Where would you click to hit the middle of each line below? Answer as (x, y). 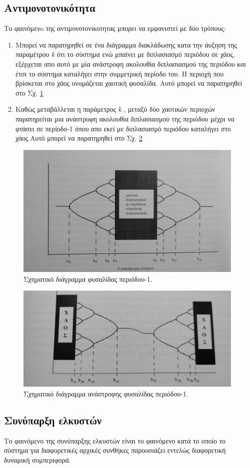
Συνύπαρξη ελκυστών (53, 420)
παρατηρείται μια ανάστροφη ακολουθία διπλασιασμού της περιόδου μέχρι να (125, 118)
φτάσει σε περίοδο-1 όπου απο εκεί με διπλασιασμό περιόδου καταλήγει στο (123, 128)
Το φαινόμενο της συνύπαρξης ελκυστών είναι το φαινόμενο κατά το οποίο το (115, 440)
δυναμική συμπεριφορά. (37, 460)
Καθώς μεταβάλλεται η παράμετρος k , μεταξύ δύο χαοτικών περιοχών (115, 109)
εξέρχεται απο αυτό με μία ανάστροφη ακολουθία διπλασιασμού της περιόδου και (131, 63)
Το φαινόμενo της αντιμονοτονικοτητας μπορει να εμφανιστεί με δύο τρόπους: (115, 28)
